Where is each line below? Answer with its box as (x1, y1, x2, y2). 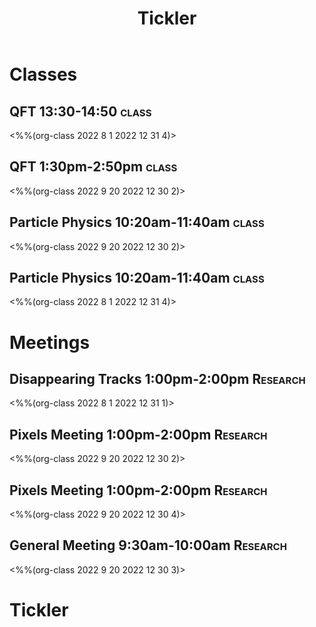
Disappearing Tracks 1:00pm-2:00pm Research (9, 371, 306, 388)
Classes (9, 63, 78, 86)
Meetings (9, 331, 91, 354)
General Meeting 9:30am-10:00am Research (9, 537, 287, 554)
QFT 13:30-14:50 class (9, 103, 152, 120)
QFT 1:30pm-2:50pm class (9, 158, 178, 176)
